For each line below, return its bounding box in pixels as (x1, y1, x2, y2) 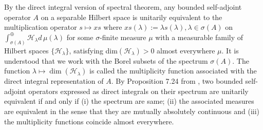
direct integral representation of (4, 76, 104, 86)
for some (66, 31, 93, 42)
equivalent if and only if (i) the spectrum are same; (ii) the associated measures (4, 96, 254, 106)
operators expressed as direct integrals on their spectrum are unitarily (28, 85, 249, 96)
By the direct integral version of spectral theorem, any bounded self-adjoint (4, 2, 242, 12)
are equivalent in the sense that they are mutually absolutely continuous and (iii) (4, 106, 260, 117)
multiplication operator (4, 22, 77, 32)
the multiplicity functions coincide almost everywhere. (4, 116, 174, 126)
